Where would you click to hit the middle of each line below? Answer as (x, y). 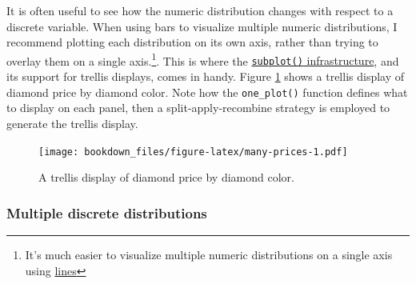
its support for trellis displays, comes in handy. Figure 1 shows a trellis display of (206, 76)
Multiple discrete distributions (107, 212)
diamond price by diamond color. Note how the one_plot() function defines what (207, 92)
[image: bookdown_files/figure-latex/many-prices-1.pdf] (193, 152)
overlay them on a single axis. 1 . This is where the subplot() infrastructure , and (203, 59)
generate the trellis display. (72, 123)
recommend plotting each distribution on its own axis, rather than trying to (192, 42)
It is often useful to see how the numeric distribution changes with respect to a (200, 10)
